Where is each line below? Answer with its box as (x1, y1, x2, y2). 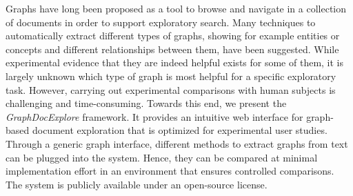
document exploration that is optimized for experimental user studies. (32, 123, 327, 137)
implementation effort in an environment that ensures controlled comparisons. (6, 164, 334, 178)
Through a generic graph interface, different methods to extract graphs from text (6, 136, 348, 150)
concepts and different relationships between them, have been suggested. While (6, 41, 339, 56)
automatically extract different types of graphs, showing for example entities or (6, 28, 340, 43)
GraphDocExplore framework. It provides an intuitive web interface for (6, 109, 303, 124)
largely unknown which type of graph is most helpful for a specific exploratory (6, 68, 336, 83)
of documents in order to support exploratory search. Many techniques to (6, 14, 316, 29)
